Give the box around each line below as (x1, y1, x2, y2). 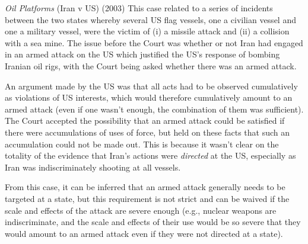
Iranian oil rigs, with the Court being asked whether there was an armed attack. (5, 59, 297, 72)
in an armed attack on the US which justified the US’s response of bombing (5, 48, 280, 60)
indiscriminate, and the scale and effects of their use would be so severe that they (5, 216, 301, 228)
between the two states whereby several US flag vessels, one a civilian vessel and (5, 13, 296, 25)
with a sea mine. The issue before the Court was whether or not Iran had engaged (5, 36, 303, 49)
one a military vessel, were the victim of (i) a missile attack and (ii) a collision (5, 25, 290, 37)
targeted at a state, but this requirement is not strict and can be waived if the (5, 192, 290, 204)
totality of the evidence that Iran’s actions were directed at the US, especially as (5, 149, 296, 162)
